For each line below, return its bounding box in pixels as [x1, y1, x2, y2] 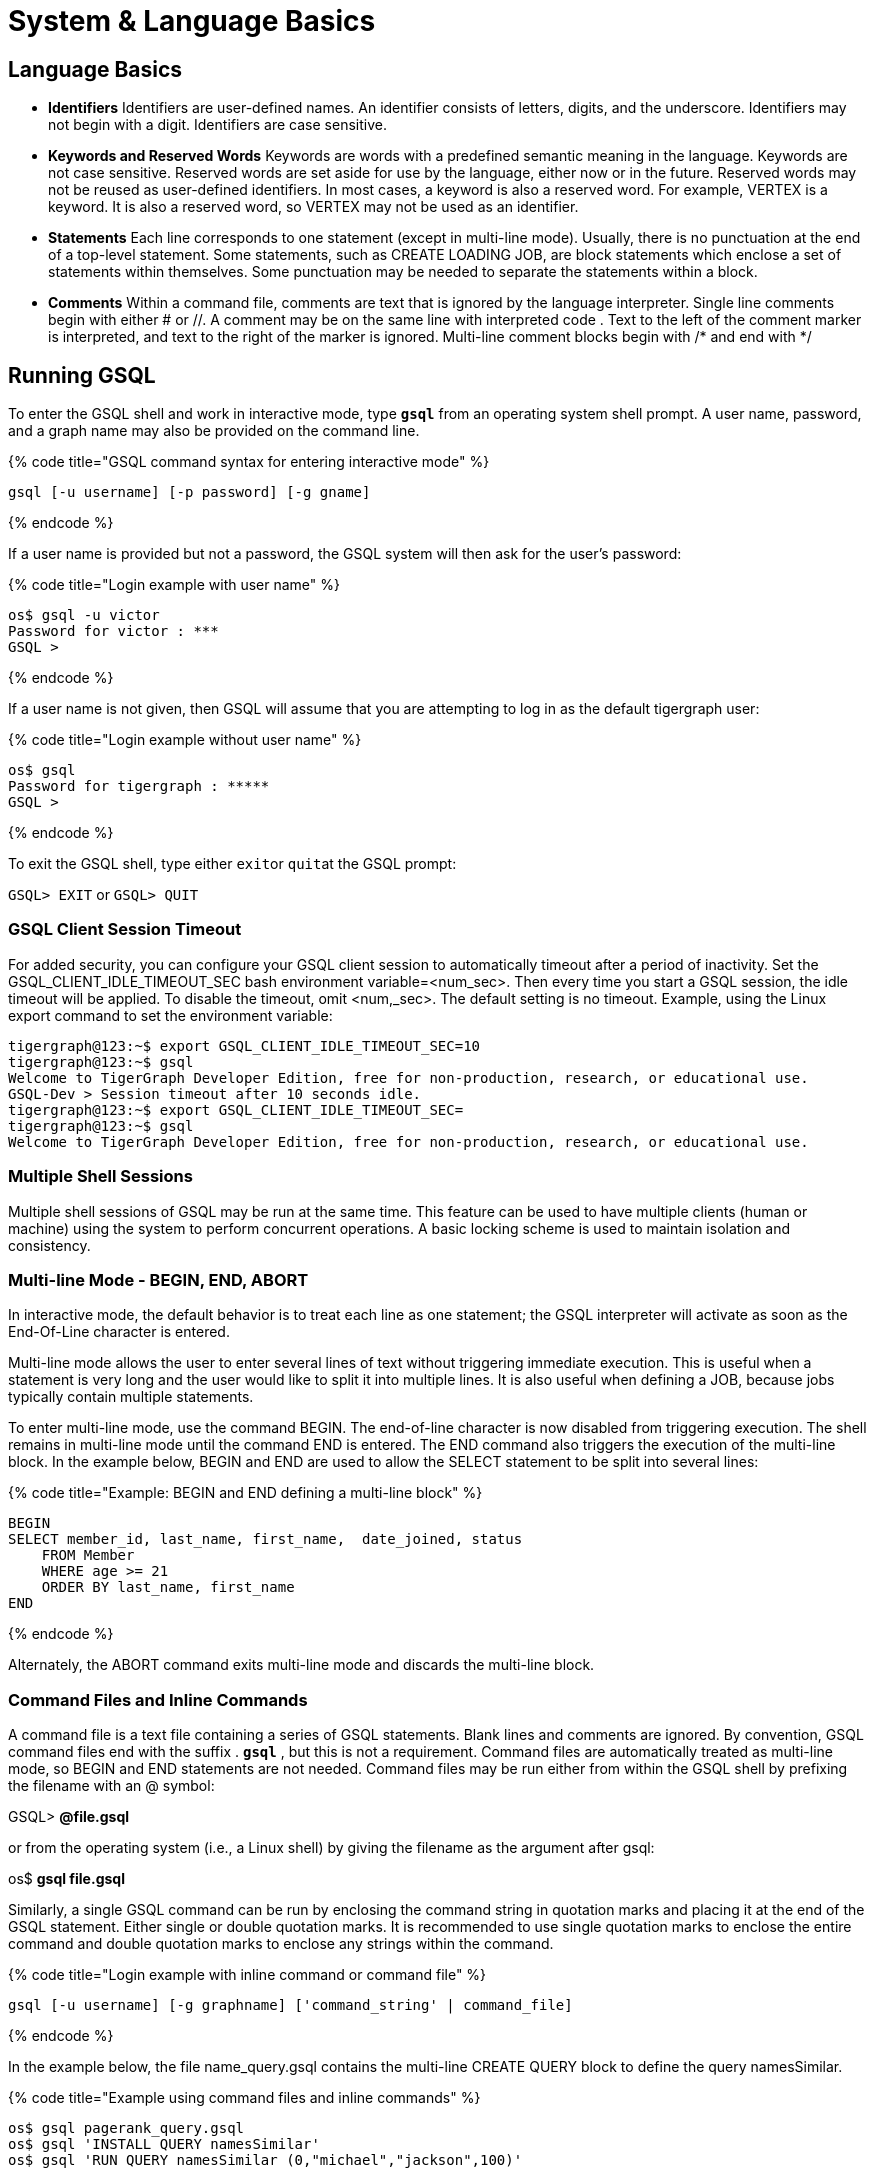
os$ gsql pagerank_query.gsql [8, 2120, 245, 2137]
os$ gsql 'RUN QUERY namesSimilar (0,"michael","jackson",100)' [8, 2152, 523, 2169]
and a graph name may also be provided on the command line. [8, 422, 420, 440]
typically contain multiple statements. [8, 1388, 254, 1406]
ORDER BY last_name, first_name [41, 1579, 295, 1596]
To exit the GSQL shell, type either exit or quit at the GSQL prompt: [8, 855, 457, 873]
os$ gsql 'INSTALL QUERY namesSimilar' [8, 2136, 320, 2153]
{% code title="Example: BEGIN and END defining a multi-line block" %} [8, 1484, 483, 1502]
